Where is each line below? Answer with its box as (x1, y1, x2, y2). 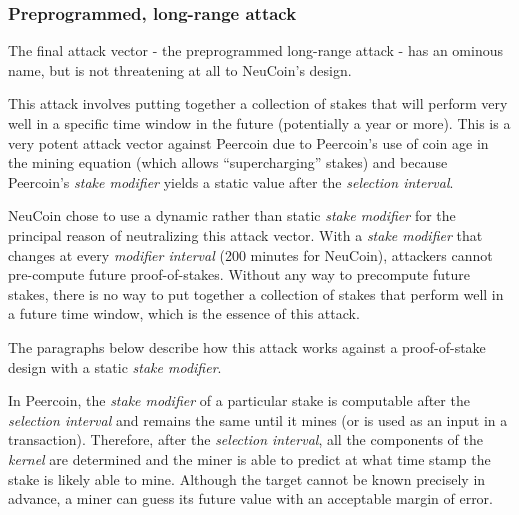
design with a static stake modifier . (8, 356, 222, 377)
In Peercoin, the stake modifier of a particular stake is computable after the (8, 390, 470, 411)
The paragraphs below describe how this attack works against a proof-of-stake (8, 336, 486, 357)
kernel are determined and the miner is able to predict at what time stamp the (8, 448, 491, 469)
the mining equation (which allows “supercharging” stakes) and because (8, 152, 448, 173)
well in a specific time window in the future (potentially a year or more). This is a (8, 113, 511, 133)
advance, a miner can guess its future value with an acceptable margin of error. (8, 488, 494, 509)
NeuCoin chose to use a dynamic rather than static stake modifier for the (8, 205, 456, 226)
